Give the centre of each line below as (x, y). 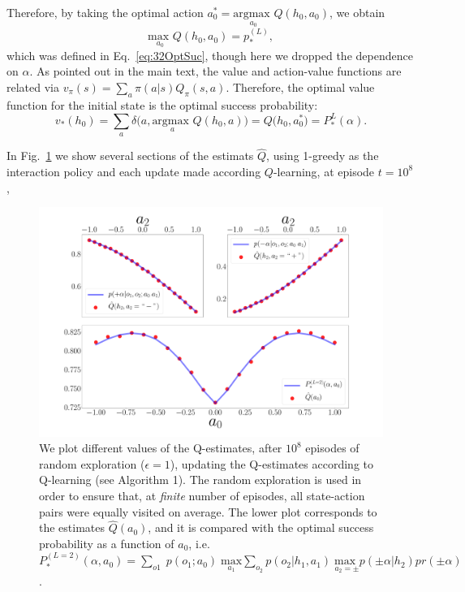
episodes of (332, 448)
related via (33, 86)
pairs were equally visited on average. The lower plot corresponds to (208, 511)
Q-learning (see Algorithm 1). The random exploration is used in (200, 480)
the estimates (72, 527)
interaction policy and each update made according (134, 171)
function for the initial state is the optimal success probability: (162, 104)
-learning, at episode (324, 171)
